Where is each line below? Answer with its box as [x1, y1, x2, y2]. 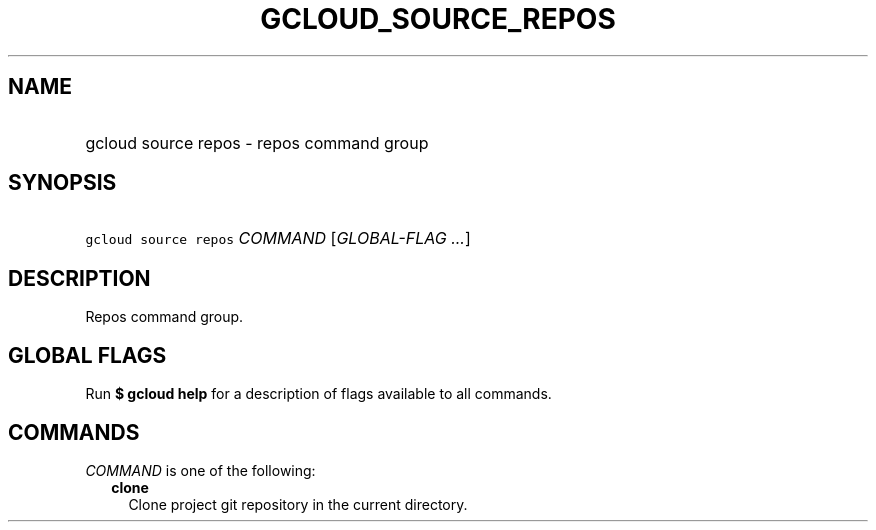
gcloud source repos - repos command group [85, 132, 429, 153]
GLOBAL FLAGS [8, 342, 167, 368]
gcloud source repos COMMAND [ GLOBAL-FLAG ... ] [85, 228, 471, 249]
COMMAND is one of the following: [85, 461, 316, 479]
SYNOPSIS [8, 170, 117, 196]
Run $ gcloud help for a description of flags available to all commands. [85, 385, 552, 403]
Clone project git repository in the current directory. [128, 495, 468, 513]
